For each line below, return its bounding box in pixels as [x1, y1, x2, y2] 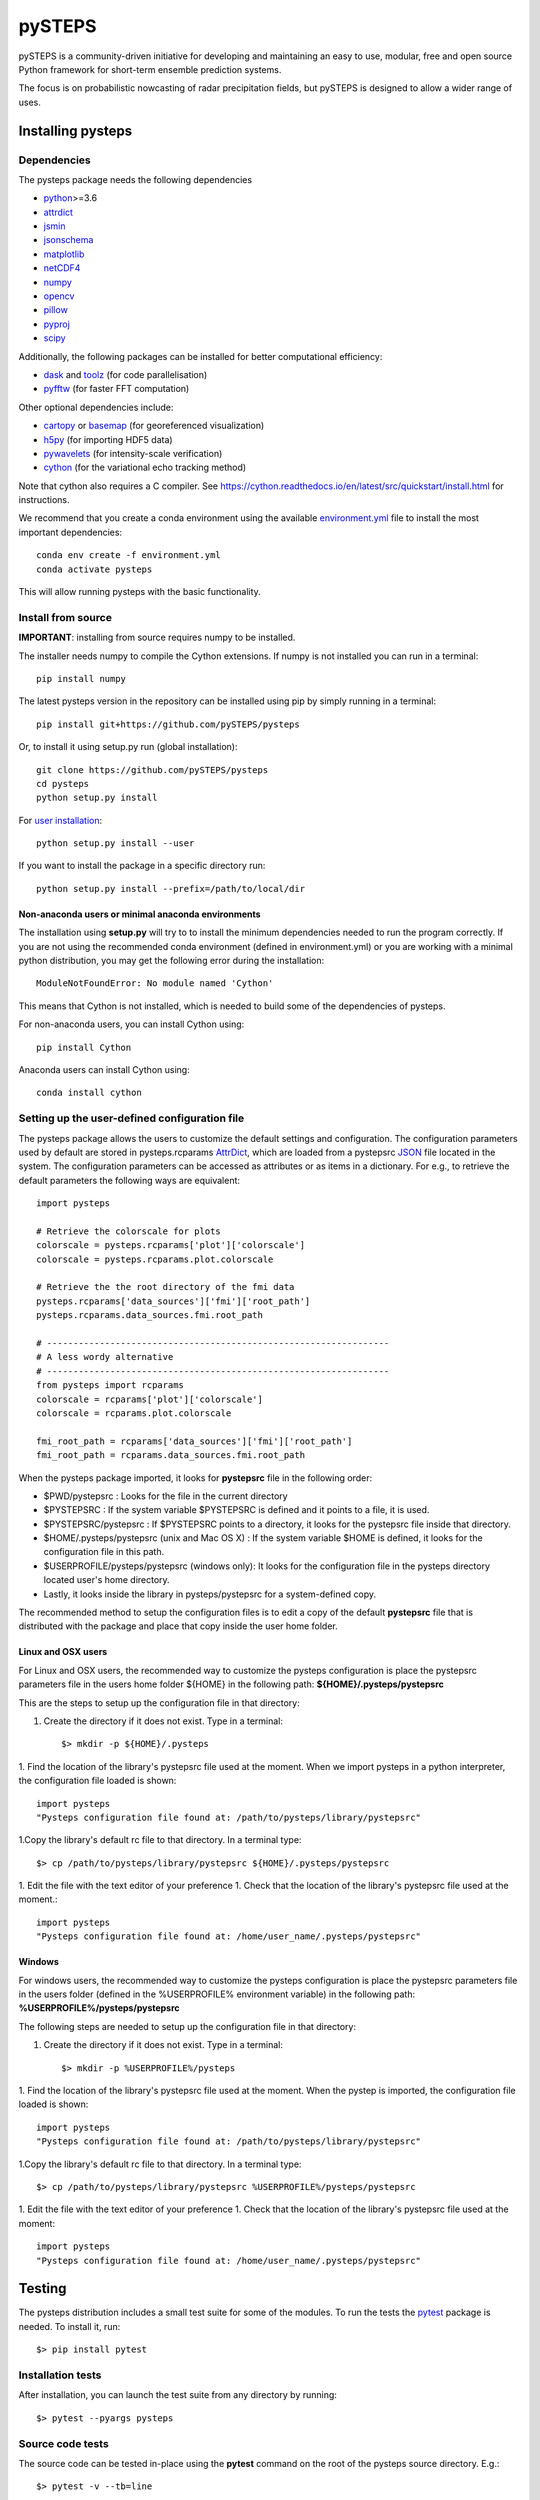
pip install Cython [36, 1041, 132, 1053]
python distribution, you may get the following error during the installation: [18, 955, 325, 967]
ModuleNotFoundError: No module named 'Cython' [36, 978, 274, 989]
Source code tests [18, 2436, 109, 2450]
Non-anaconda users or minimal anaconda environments [18, 908, 261, 920]
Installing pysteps [18, 122, 133, 139]
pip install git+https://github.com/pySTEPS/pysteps [36, 718, 300, 730]
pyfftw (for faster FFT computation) [43, 383, 190, 395]
